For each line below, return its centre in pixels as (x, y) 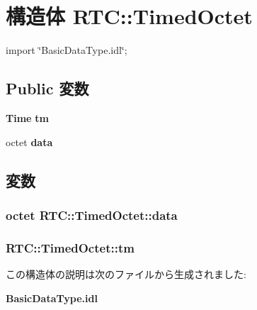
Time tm (27, 117)
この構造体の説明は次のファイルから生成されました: (126, 273)
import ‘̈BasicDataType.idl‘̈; (67, 50)
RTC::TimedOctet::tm (70, 247)
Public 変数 (47, 88)
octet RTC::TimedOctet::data (92, 215)
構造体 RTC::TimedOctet (129, 16)
